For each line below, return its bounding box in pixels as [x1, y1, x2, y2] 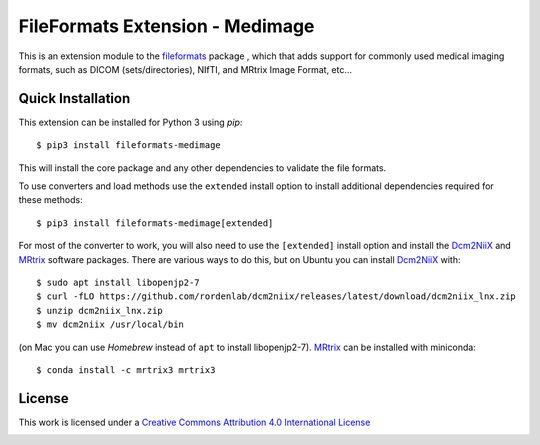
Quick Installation [18, 90, 131, 107]
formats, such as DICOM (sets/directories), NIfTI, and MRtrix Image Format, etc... [18, 63, 353, 75]
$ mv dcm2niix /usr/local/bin [36, 319, 185, 330]
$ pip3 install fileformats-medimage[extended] [36, 217, 274, 229]
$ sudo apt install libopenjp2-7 [36, 276, 200, 288]
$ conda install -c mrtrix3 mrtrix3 [36, 364, 216, 375]
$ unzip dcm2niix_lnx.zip [36, 305, 164, 316]
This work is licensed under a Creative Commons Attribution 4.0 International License [18, 416, 371, 428]
